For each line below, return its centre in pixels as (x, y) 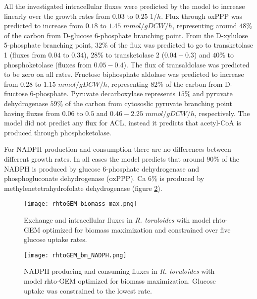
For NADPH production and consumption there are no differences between (118, 149)
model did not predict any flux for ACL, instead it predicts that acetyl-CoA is (123, 123)
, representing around (205, 26)
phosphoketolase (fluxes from (48, 64)
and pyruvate (213, 93)
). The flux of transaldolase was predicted (186, 64)
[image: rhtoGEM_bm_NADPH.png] (75, 255)
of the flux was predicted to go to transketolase (181, 45)
